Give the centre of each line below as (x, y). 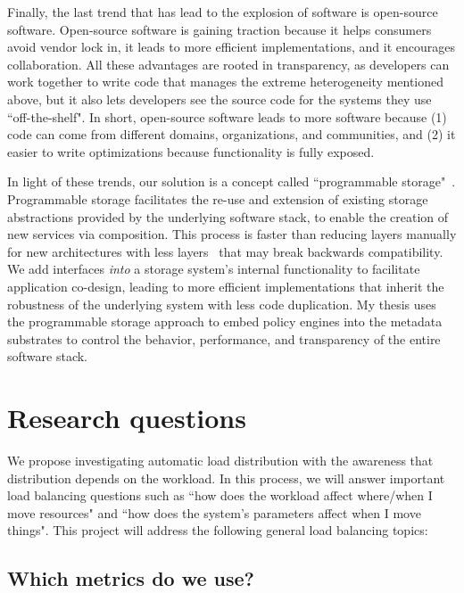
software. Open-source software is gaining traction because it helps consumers (220, 29)
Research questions (127, 418)
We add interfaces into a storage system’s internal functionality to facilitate (214, 269)
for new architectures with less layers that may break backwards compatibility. (225, 251)
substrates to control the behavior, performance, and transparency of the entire (224, 338)
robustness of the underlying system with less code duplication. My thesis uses (222, 304)
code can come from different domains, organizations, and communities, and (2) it (232, 134)
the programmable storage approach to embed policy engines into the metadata (225, 321)
